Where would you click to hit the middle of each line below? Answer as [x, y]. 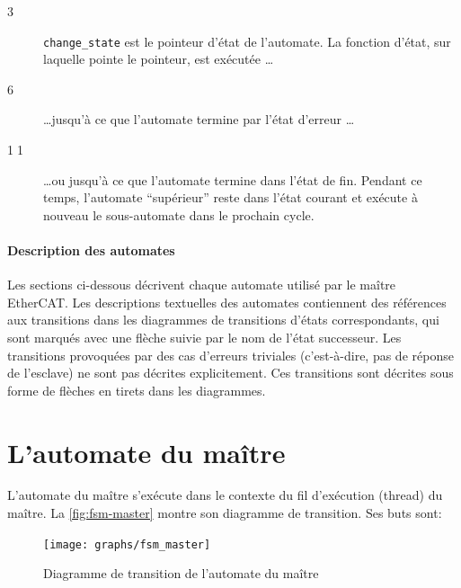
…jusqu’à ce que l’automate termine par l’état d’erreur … [199, 119]
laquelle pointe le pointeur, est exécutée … [159, 59]
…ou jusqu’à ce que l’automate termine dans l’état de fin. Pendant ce [233, 179]
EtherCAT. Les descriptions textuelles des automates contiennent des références [227, 302]
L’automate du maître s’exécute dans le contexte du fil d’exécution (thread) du [225, 495]
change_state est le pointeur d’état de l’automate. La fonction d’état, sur [247, 41]
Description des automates [91, 250]
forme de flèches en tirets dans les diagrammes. [137, 390]
